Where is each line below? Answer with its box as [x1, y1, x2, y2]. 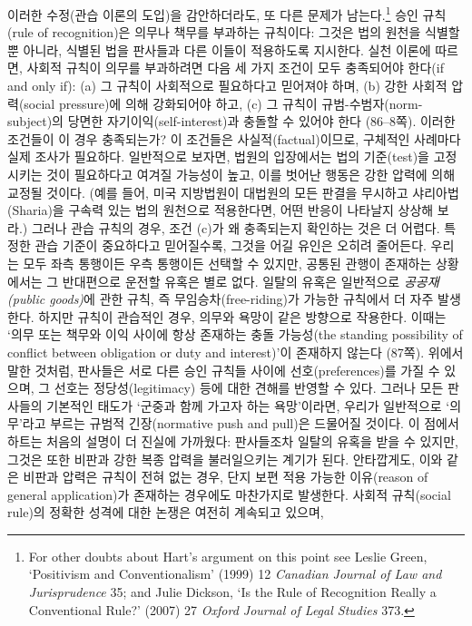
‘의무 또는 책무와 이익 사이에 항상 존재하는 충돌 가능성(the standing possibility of [7, 325, 463, 344]
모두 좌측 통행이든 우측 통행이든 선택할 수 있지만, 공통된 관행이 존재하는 [23, 253, 432, 272]
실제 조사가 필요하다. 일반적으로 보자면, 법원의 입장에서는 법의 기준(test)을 [7, 147, 429, 166]
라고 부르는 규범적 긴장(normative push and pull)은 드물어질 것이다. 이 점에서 [22, 414, 459, 433]
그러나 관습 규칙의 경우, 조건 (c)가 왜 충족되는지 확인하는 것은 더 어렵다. [31, 218, 440, 237]
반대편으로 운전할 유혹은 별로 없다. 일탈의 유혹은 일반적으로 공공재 [62, 271, 439, 290]
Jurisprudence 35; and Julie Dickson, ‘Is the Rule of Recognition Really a [28, 582, 437, 602]
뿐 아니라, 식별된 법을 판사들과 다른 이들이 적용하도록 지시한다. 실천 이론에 [7, 40, 431, 59]
